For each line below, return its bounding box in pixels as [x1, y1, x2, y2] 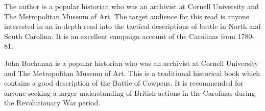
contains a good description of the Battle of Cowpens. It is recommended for [4, 78, 244, 88]
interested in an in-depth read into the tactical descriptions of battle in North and [4, 21, 261, 31]
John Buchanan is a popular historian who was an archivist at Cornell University [4, 57, 258, 68]
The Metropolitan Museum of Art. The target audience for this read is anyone [4, 11, 249, 21]
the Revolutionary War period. [4, 97, 101, 108]
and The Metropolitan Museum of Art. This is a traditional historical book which [4, 67, 260, 78]
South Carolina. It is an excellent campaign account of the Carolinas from [4, 30, 235, 41]
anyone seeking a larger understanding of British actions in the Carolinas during [4, 87, 255, 98]
